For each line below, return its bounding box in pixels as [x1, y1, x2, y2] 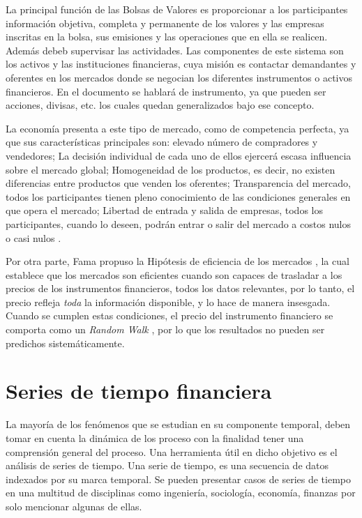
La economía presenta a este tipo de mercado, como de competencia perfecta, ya [6, 121, 349, 135]
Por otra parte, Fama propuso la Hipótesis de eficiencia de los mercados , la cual [6, 254, 349, 268]
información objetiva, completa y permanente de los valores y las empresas [6, 15, 324, 30]
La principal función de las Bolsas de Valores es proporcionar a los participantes [6, 2, 348, 16]
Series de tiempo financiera [6, 376, 272, 405]
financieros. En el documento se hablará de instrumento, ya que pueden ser [6, 84, 326, 98]
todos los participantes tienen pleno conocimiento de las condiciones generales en [6, 189, 351, 204]
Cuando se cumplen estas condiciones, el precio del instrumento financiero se [6, 308, 333, 323]
